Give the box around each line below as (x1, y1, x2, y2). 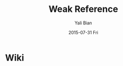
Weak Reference (49, 3, 118, 15)
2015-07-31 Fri (68, 29, 98, 35)
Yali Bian (74, 20, 92, 26)
